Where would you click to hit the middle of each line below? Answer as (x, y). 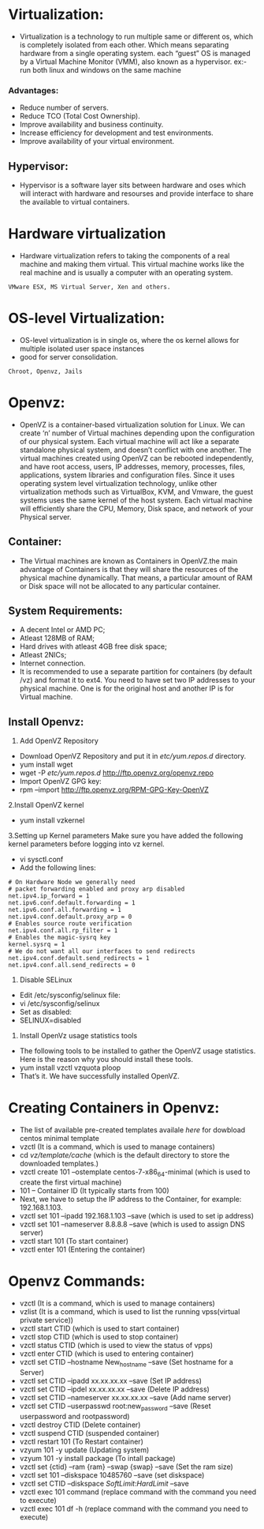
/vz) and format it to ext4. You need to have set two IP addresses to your (138, 680)
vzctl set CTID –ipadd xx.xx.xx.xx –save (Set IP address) (111, 1380)
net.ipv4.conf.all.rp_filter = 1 (63, 931)
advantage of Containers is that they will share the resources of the (129, 569)
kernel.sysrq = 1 (37, 945)
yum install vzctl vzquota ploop (70, 1068)
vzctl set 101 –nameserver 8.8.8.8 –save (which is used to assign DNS (132, 1224)
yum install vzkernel (52, 820)
